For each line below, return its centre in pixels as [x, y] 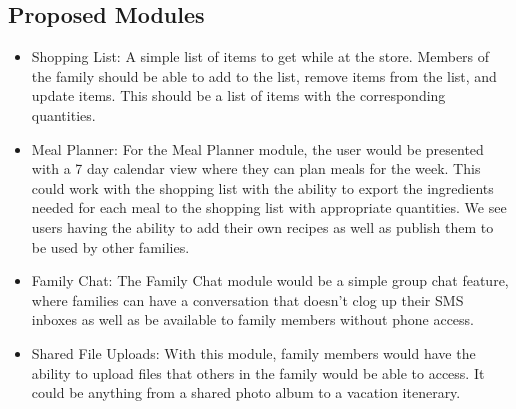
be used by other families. [110, 246]
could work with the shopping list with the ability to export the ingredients [262, 187]
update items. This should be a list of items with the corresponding [238, 95]
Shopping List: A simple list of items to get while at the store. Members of [260, 56]
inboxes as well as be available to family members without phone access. [253, 319]
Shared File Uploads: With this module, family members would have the [253, 352]
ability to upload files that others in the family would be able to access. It [258, 372]
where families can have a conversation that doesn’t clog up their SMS [247, 299]
